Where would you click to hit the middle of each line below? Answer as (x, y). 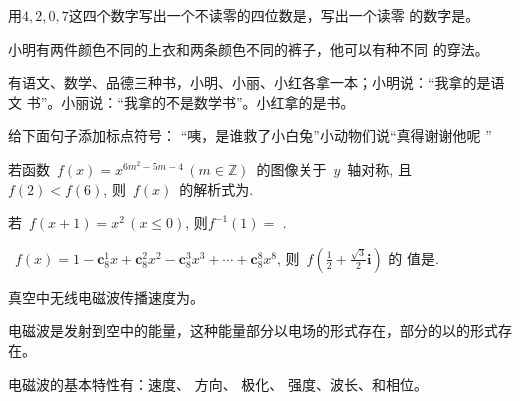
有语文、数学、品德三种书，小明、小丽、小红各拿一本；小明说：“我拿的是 (249, 82)
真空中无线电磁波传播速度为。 (106, 296)
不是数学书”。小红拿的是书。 (260, 101)
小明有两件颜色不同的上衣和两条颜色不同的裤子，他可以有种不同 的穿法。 (248, 48)
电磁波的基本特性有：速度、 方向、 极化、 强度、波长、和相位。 (218, 383)
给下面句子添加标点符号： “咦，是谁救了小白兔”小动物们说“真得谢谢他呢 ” (250, 135)
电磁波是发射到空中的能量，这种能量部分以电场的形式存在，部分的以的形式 (253, 330)
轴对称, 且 (379, 168)
